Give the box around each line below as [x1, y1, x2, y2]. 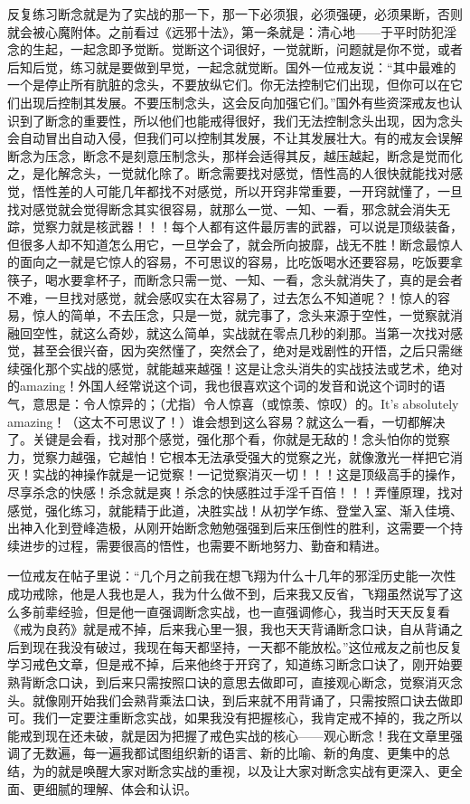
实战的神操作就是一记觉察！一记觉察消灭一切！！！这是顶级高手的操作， [32, 465, 463, 484]
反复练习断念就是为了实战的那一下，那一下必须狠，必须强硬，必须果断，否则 [7, 5, 463, 23]
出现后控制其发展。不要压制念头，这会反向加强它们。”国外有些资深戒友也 [19, 92, 450, 111]
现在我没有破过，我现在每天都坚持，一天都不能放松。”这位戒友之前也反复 [32, 637, 463, 656]
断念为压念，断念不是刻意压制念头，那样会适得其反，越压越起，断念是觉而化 [7, 146, 463, 165]
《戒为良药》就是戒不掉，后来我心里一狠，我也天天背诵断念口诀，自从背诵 [7, 620, 450, 638]
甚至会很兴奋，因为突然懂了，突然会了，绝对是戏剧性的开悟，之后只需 [32, 341, 450, 360]
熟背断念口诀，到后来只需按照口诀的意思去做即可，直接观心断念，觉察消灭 [7, 672, 450, 691]
